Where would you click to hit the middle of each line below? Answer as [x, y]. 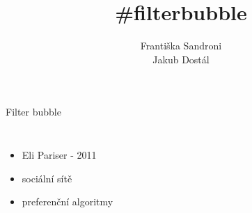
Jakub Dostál [181, 59]
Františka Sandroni [181, 46]
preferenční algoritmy [68, 202]
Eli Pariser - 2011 [59, 154]
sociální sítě [47, 178]
